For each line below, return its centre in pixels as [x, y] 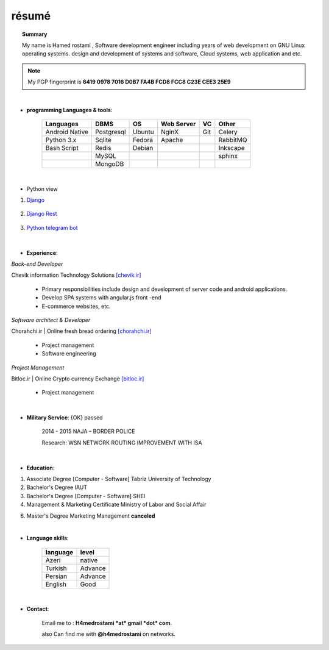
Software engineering [69, 354]
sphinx [228, 156]
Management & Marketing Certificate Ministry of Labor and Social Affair [116, 505]
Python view [42, 188]
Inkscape [232, 148]
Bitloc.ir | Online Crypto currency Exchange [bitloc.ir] [78, 379]
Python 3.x [61, 140]
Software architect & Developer [51, 320]
